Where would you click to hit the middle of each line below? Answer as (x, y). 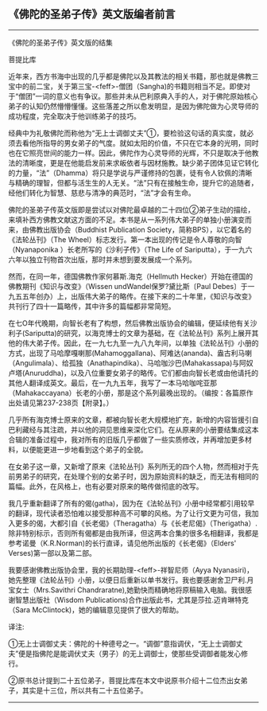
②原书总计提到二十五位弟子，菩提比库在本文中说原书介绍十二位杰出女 (124, 680)
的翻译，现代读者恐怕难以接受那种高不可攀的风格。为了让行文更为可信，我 (130, 513)
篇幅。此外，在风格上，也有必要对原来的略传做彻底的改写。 (106, 486)
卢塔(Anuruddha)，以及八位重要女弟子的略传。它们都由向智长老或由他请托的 (133, 373)
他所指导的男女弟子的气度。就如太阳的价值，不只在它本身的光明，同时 (144, 143)
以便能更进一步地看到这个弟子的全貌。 (85, 449)
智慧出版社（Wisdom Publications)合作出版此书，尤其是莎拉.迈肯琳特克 (132, 600)
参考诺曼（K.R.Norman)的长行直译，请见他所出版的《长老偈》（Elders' (122, 543)
